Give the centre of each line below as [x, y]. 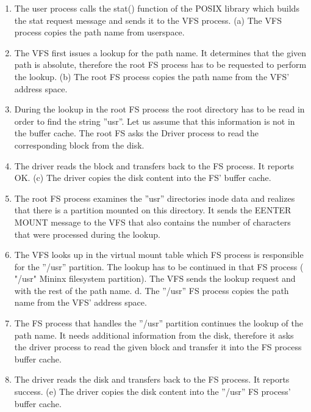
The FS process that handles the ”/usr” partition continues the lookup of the [159, 323]
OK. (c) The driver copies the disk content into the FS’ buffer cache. [143, 178]
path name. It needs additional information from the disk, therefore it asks [154, 335]
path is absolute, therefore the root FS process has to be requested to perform [160, 64]
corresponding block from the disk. [79, 145]
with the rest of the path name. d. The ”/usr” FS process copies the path [152, 290]
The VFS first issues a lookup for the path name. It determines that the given [160, 52]
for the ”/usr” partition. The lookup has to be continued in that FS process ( [159, 266]
